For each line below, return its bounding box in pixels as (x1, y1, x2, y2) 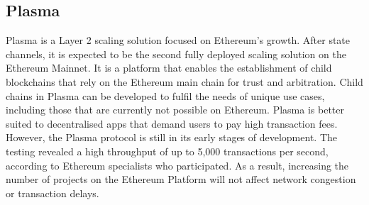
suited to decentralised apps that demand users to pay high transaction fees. (6, 116, 338, 131)
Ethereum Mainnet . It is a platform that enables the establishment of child (6, 60, 332, 75)
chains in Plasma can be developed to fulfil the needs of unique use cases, (6, 88, 325, 103)
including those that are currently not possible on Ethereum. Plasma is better (6, 102, 344, 117)
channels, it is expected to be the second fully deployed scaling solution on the (6, 46, 346, 61)
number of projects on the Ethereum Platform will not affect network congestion (6, 172, 356, 187)
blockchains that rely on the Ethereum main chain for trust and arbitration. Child (6, 74, 363, 89)
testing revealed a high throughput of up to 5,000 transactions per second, (6, 143, 329, 158)
